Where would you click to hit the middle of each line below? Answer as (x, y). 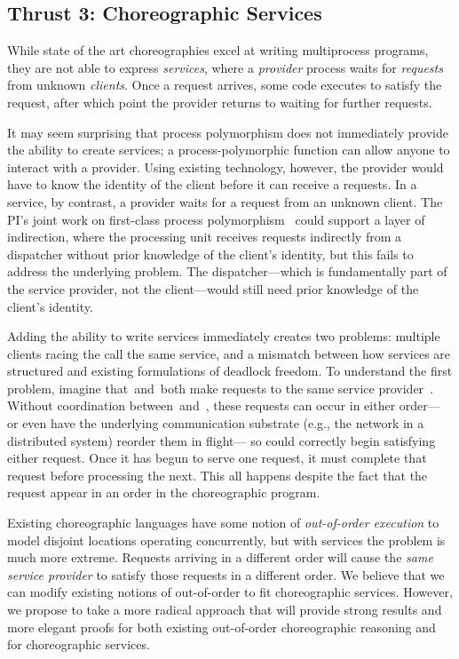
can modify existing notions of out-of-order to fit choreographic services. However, (230, 592)
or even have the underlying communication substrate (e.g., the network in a (216, 423)
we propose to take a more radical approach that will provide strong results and (225, 610)
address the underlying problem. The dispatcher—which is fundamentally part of (227, 271)
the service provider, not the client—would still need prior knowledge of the (213, 288)
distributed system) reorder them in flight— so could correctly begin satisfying (222, 440)
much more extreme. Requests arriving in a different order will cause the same (220, 557)
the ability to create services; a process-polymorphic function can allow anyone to (229, 150)
